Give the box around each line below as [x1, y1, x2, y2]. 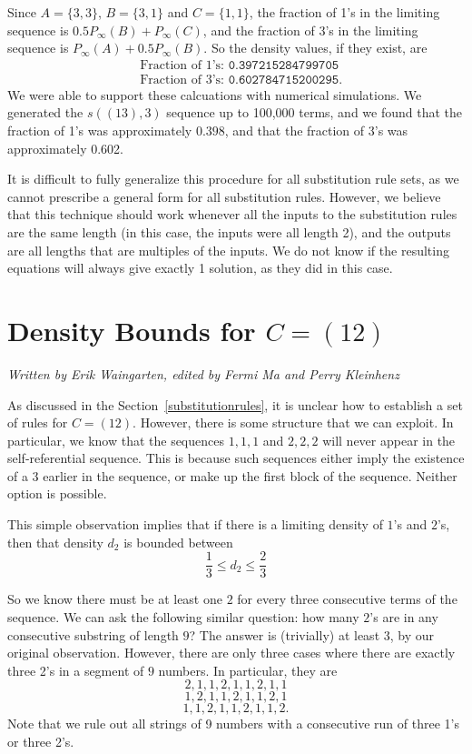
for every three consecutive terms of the [237, 589, 457, 608]
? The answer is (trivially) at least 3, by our [189, 625, 435, 644]
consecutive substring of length [7, 625, 179, 644]
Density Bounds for [7, 311, 256, 348]
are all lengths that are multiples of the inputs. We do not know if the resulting [7, 240, 449, 259]
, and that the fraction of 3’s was [224, 121, 408, 140]
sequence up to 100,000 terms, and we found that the [166, 103, 463, 122]
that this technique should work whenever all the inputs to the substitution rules [7, 205, 457, 224]
